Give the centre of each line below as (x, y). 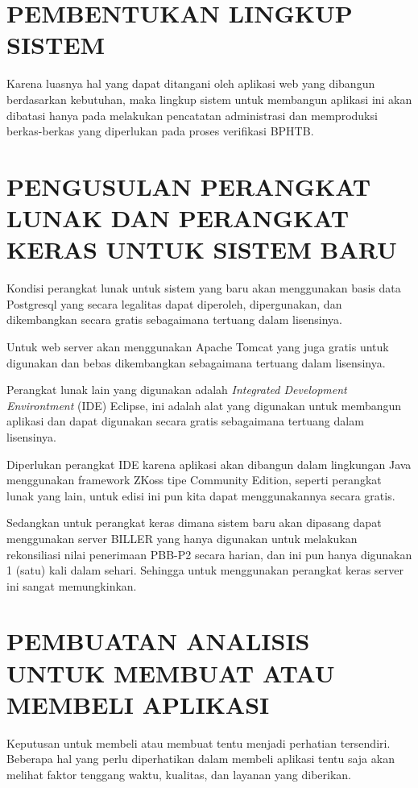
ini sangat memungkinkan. (72, 585)
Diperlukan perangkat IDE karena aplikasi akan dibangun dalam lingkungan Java (209, 464)
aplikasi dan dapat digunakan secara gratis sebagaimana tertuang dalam (185, 421)
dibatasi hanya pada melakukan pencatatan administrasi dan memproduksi (192, 115)
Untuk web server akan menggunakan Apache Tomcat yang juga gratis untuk (198, 346)
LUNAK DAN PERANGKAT (178, 218)
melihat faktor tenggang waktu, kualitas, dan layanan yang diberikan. (179, 774)
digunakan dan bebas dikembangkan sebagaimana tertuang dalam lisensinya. (196, 362)
